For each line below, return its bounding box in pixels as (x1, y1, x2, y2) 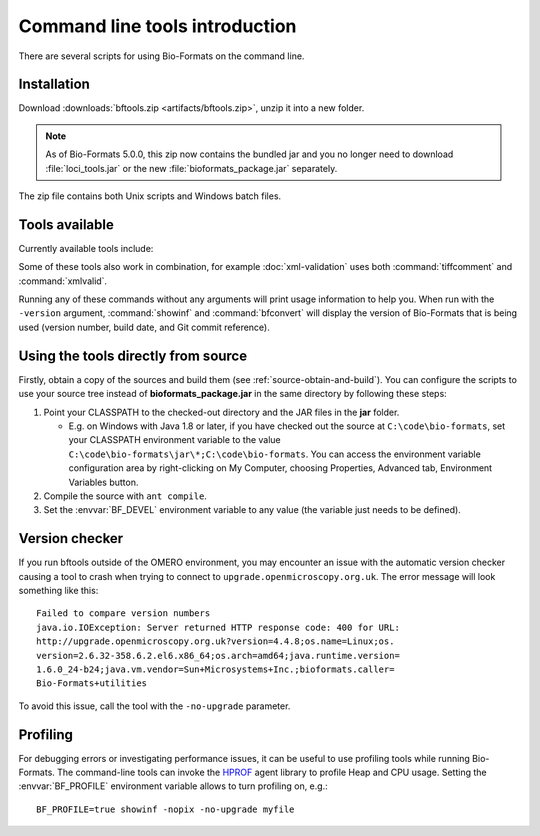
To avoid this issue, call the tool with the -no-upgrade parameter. (18, 700, 291, 712)
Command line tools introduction (18, 15, 297, 37)
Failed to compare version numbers (36, 608, 211, 619)
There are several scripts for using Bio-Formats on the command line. (18, 50, 305, 62)
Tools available (18, 216, 114, 233)
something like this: (18, 584, 99, 596)
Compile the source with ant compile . (43, 490, 207, 502)
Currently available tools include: (18, 242, 154, 254)
